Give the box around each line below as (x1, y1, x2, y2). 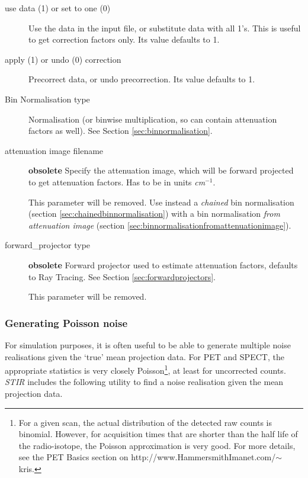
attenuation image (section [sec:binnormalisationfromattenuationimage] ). (28, 219, 291, 231)
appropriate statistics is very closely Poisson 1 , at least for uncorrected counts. (5, 362, 286, 376)
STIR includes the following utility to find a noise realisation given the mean (5, 376, 284, 388)
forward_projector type (5, 239, 91, 251)
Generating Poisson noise (5, 315, 128, 330)
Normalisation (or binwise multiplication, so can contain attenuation (28, 113, 277, 125)
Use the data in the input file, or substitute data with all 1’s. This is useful (28, 21, 301, 34)
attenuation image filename (5, 144, 104, 156)
